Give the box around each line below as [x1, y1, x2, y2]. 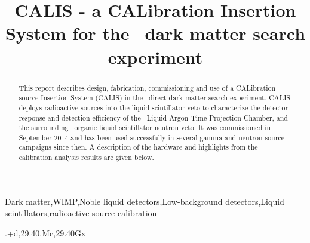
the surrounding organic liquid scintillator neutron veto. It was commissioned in [19, 122, 271, 133]
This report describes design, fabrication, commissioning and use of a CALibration [19, 82, 276, 93]
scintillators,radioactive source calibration [5, 207, 157, 219]
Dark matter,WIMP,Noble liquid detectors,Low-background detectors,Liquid [5, 195, 284, 207]
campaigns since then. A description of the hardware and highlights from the [19, 142, 258, 152]
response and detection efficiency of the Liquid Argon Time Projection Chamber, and [19, 112, 288, 122]
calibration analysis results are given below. [19, 152, 154, 162]
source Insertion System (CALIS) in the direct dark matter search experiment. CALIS [19, 93, 291, 103]
